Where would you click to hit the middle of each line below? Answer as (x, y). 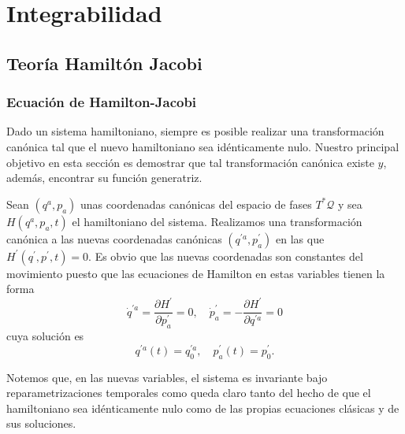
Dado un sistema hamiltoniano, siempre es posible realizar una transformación (195, 131)
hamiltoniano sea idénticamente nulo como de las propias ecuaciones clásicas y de (203, 408)
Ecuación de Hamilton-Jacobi (102, 102)
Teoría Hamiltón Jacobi (104, 63)
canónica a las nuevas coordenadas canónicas (114, 238)
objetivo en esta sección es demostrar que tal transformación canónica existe (190, 162)
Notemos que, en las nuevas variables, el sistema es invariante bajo (167, 377)
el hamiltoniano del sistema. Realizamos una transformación (217, 221)
